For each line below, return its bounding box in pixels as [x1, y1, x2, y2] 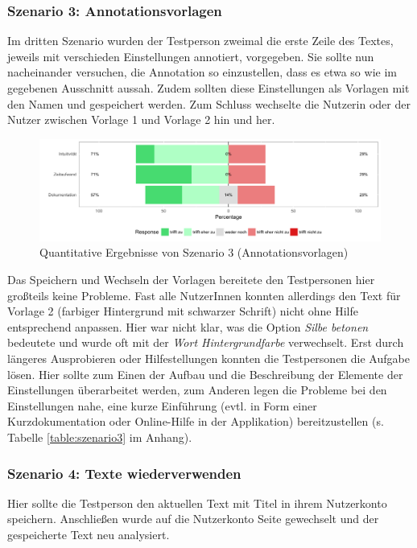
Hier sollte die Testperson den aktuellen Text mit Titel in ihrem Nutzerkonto [7, 494, 387, 511]
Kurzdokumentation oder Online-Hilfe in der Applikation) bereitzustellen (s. [7, 413, 384, 430]
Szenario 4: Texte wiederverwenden [7, 463, 242, 483]
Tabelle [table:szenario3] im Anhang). [7, 429, 192, 446]
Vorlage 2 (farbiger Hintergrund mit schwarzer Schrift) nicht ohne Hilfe [7, 303, 358, 319]
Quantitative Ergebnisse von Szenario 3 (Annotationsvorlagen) [39, 244, 349, 261]
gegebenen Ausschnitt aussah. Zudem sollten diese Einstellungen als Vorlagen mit [7, 80, 410, 96]
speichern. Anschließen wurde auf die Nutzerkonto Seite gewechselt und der [7, 510, 379, 527]
